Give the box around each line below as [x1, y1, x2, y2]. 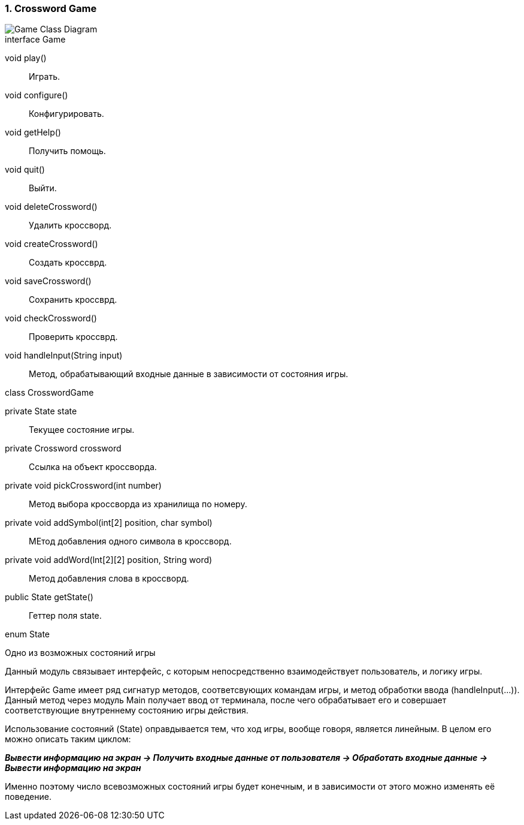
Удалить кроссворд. [29, 220, 112, 231]
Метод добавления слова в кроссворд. [29, 573, 189, 584]
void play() [5, 53, 47, 64]
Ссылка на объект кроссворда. [29, 462, 157, 472]
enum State [5, 629, 50, 640]
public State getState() [5, 592, 93, 603]
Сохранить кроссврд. [29, 294, 117, 305]
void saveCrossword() [5, 276, 92, 287]
